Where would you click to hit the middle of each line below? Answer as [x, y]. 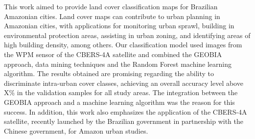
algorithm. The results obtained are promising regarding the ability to [109, 73]
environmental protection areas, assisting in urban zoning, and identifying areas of [127, 35]
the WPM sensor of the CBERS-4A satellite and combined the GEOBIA [113, 54]
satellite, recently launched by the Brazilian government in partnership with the [124, 121]
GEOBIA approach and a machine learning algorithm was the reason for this [119, 102]
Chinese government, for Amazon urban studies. [76, 130]
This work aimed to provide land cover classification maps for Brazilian [111, 6]
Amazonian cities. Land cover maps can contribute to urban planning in [112, 16]
